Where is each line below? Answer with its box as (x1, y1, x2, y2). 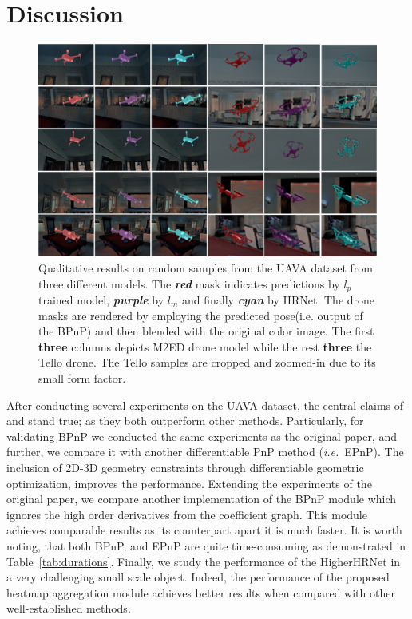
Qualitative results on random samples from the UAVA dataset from (38, 259, 373, 276)
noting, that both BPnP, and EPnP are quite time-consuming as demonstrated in (6, 537, 406, 554)
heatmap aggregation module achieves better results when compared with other (6, 584, 395, 601)
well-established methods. (6, 600, 131, 617)
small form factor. (38, 369, 126, 386)
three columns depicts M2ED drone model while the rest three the (38, 338, 372, 355)
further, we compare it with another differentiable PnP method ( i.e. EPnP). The (6, 443, 404, 460)
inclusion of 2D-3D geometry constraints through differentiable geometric (6, 458, 364, 475)
